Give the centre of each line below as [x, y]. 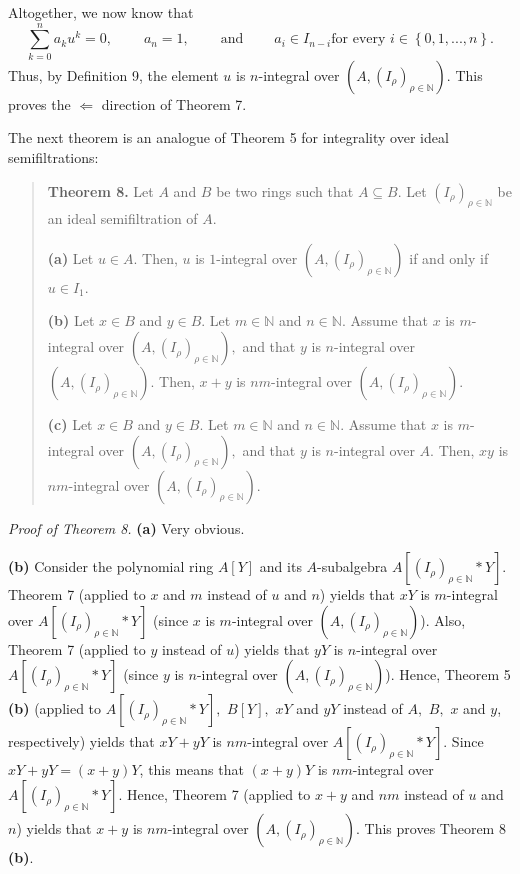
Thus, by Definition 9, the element [113, 74]
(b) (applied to [55, 708]
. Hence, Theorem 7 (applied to [214, 794]
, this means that [191, 769]
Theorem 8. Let [100, 190]
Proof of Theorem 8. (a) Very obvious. [126, 527]
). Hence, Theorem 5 [448, 674]
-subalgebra [352, 566]
